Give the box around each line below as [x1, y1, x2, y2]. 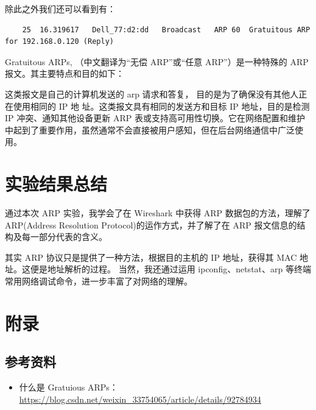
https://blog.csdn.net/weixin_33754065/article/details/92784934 [19, 392, 261, 405]
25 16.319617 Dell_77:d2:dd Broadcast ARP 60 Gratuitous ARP [22, 25, 311, 34]
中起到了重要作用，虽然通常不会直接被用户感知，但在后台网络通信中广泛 [5, 123, 295, 136]
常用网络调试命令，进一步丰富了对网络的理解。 [5, 275, 192, 288]
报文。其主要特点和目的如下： [5, 67, 124, 80]
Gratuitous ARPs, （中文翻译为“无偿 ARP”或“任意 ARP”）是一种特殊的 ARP [5, 55, 309, 68]
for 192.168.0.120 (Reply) [5, 37, 114, 46]
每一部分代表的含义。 [21, 230, 107, 243]
